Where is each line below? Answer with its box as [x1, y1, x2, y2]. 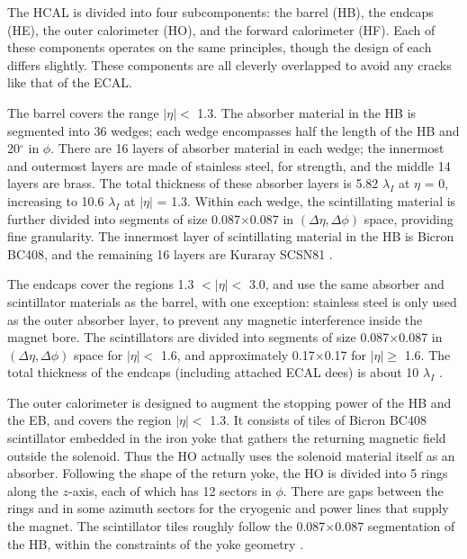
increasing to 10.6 [7, 191, 104, 210]
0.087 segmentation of [335, 517, 455, 536]
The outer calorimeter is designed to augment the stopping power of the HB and [7, 392, 452, 411]
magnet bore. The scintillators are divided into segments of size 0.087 [7, 328, 390, 347]
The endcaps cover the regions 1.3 [7, 275, 194, 293]
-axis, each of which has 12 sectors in [67, 481, 272, 500]
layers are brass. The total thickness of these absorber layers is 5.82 [7, 174, 379, 193]
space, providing [364, 209, 454, 228]
